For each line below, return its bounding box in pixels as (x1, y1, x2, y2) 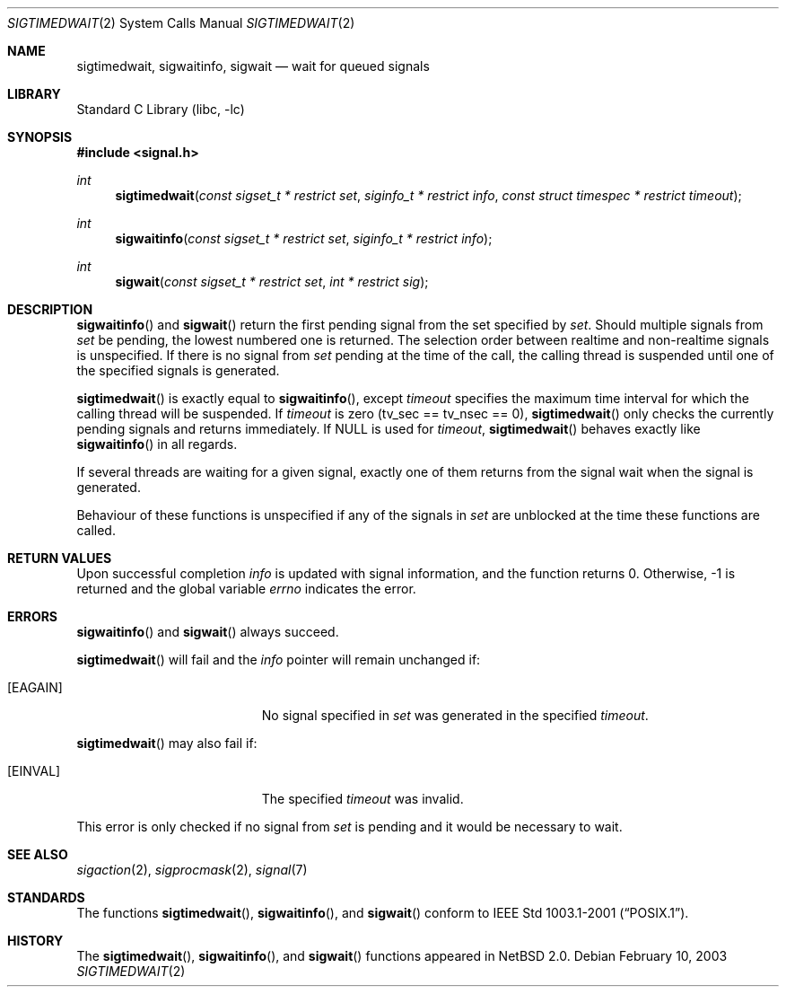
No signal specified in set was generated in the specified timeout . (261, 708, 649, 723)
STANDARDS (7, 890, 85, 905)
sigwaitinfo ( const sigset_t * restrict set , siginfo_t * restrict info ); (115, 231, 493, 246)
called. (76, 523, 116, 538)
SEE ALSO (7, 847, 68, 862)
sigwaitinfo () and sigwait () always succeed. (76, 624, 339, 639)
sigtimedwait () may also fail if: (76, 735, 258, 751)
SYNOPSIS (7, 129, 73, 145)
